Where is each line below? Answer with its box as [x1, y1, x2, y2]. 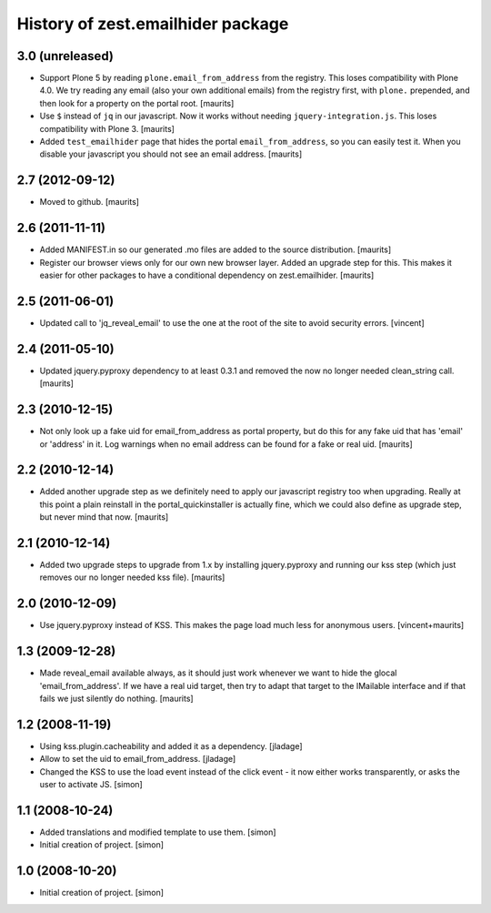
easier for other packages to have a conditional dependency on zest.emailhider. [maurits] [39, 269, 375, 280]
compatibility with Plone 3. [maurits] [39, 123, 175, 134]
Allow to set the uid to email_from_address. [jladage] [39, 754, 236, 765]
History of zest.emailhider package [16, 14, 289, 34]
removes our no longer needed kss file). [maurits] [39, 572, 225, 583]
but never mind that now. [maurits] [39, 512, 169, 522]
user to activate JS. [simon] [39, 779, 143, 790]
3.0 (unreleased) [16, 48, 114, 64]
